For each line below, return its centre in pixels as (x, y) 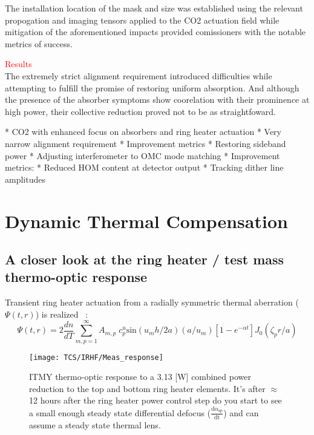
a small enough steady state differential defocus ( (120, 412)
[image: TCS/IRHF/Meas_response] (96, 357)
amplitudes (25, 179)
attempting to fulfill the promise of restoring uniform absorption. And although (152, 87)
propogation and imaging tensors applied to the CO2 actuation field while (142, 20)
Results (18, 64)
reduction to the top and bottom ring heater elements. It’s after (147, 388)
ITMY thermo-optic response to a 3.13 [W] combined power (140, 377)
